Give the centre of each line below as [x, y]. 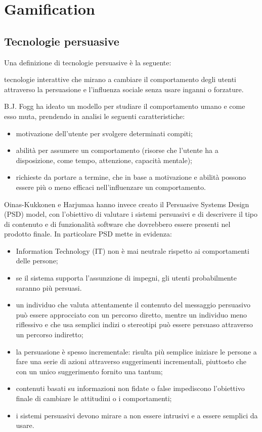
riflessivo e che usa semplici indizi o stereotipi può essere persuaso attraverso [134, 324]
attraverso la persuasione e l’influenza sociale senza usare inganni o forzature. [124, 89]
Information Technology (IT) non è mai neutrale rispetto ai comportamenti [133, 250]
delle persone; [37, 261]
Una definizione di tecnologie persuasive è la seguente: [88, 62]
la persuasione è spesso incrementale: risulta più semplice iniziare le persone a [136, 351]
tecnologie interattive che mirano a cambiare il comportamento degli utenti [120, 79]
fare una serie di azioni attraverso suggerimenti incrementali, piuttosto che [131, 361]
